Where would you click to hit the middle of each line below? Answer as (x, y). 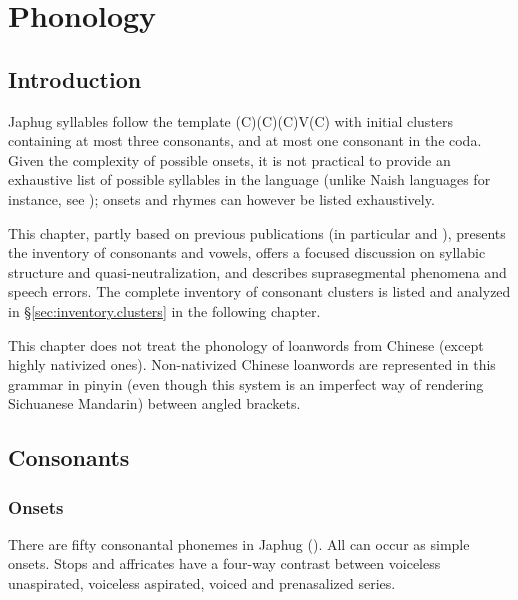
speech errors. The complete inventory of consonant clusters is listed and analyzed (259, 291)
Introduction (75, 78)
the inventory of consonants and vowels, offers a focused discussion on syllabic (247, 252)
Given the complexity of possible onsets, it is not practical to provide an (229, 159)
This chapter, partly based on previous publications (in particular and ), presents (257, 232)
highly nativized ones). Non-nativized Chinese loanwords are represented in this (252, 364)
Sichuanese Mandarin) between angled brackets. (154, 403)
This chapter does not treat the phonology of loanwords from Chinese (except (246, 344)
